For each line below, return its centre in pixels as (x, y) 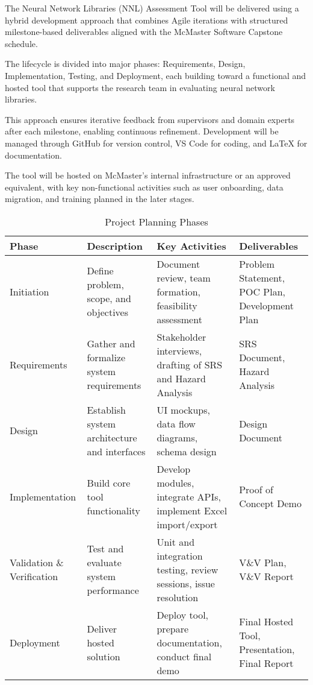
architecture (112, 437)
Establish (106, 409)
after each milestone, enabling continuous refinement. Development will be (142, 131)
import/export (187, 524)
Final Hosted (266, 622)
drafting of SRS (190, 364)
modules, (175, 482)
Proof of (256, 490)
